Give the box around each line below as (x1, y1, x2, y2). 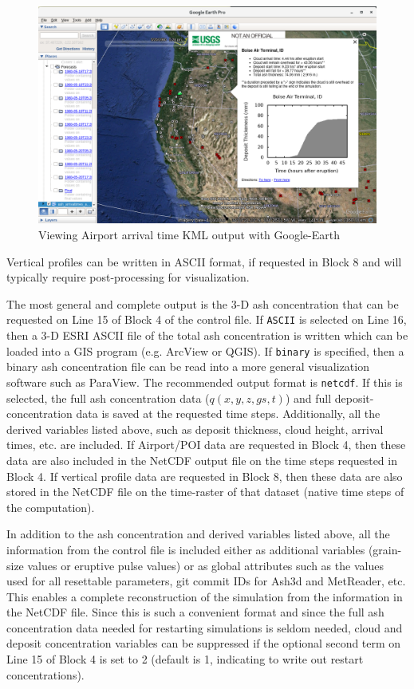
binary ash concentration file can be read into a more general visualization (6, 358, 369, 375)
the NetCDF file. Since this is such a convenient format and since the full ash (6, 604, 384, 620)
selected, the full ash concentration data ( (6, 389, 210, 406)
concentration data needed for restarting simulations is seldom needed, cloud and (6, 619, 403, 636)
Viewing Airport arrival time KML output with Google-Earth (38, 226, 340, 243)
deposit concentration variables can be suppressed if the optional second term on (6, 635, 401, 652)
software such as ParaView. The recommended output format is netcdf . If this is (6, 373, 403, 390)
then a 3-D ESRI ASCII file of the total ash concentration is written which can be (6, 327, 408, 344)
